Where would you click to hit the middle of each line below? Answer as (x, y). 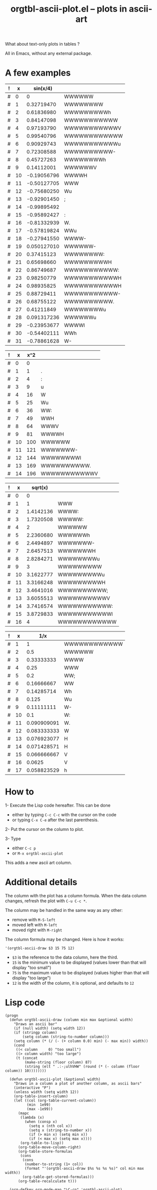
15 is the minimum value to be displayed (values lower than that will (79, 962)
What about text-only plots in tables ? (42, 44)
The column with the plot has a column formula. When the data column (76, 896)
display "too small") (32, 967)
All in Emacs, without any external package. (48, 53)
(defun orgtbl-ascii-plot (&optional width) (55, 1079)
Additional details (41, 882)
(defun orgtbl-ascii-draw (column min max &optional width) (71, 1020)
